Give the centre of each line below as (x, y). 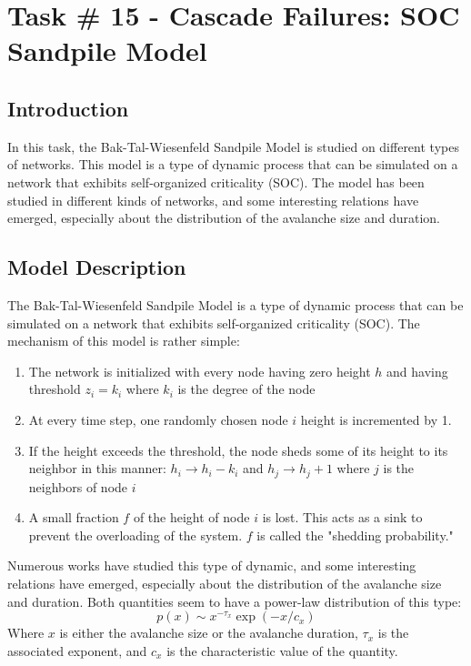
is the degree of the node (246, 389)
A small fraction (74, 517)
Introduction (68, 108)
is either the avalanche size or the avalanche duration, (209, 633)
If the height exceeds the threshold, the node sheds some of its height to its (238, 450)
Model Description (97, 267)
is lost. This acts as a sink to (342, 517)
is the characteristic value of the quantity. (282, 650)
